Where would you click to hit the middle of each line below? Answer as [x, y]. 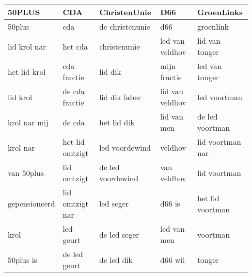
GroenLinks [220, 12]
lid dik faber [120, 97]
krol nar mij [28, 122]
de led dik [116, 260]
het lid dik [117, 122]
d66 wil [173, 260]
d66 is [170, 203]
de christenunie [125, 26]
